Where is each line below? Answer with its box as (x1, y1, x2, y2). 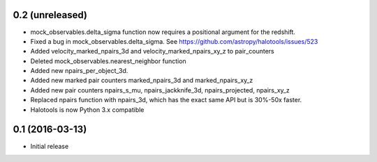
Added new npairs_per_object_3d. (30, 67, 128, 75)
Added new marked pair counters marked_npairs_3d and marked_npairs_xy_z (30, 76, 253, 85)
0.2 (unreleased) (13, 9, 87, 21)
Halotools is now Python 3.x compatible (30, 105, 145, 114)
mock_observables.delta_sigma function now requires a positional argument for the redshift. (30, 28, 296, 36)
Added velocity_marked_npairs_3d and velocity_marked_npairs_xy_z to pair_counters (30, 47, 275, 56)
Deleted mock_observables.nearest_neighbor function (30, 56, 186, 65)
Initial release (30, 142, 69, 150)
